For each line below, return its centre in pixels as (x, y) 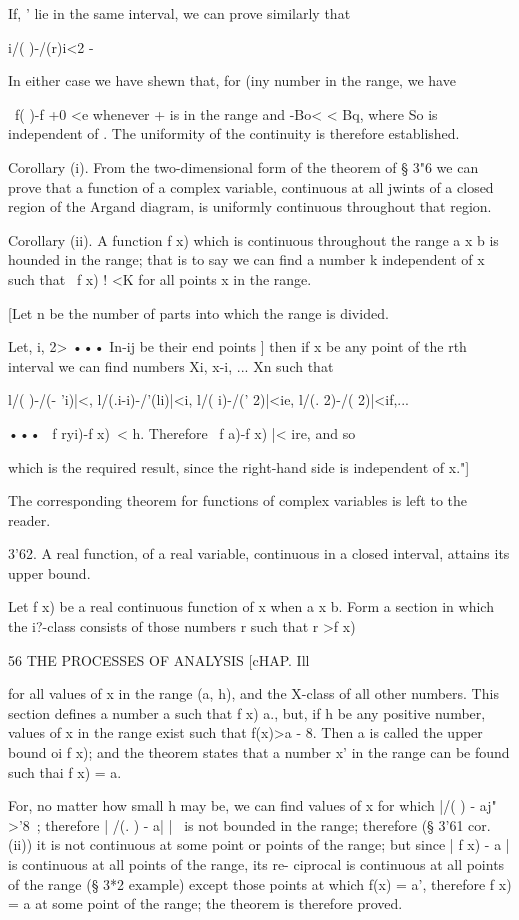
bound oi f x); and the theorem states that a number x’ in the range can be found (259, 752)
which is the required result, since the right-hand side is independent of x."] (239, 466)
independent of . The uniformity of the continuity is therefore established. (234, 133)
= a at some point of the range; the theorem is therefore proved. (205, 903)
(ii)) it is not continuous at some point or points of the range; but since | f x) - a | (259, 844)
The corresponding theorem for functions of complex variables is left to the (238, 500)
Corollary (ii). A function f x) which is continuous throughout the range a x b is (253, 239)
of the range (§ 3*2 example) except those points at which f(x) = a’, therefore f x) (260, 883)
